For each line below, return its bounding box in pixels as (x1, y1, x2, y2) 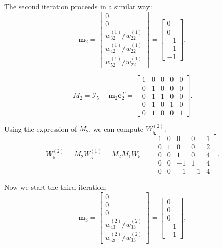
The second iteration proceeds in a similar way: (4, 1, 152, 11)
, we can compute (89, 123, 144, 134)
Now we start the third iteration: (4, 182, 107, 192)
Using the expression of (4, 123, 77, 134)
